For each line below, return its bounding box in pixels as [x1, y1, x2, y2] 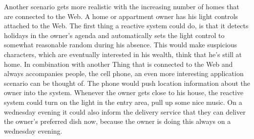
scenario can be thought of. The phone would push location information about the [4, 78, 250, 88]
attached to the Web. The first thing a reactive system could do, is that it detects [4, 20, 249, 31]
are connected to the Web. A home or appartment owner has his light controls [4, 11, 238, 21]
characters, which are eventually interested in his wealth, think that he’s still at [4, 49, 242, 59]
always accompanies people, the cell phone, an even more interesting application [4, 68, 244, 79]
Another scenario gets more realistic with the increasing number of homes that [4, 1, 239, 11]
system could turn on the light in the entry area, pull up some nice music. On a [4, 97, 242, 107]
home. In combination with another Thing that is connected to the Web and [4, 59, 233, 69]
